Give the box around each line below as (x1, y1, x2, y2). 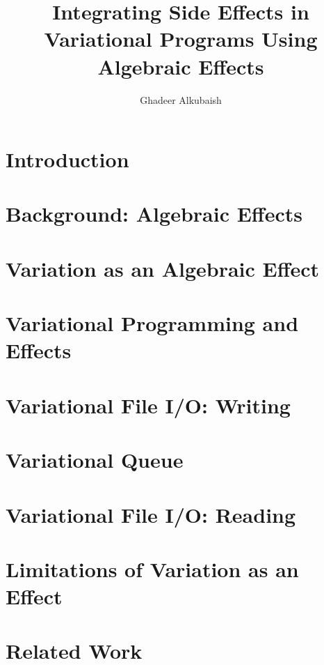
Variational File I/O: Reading (6, 500, 296, 528)
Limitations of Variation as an (6, 554, 299, 583)
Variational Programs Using (44, 24, 318, 53)
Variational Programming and (6, 309, 299, 337)
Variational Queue (6, 445, 184, 474)
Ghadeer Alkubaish (140, 92, 222, 107)
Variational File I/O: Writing (6, 390, 291, 419)
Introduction (6, 145, 129, 174)
